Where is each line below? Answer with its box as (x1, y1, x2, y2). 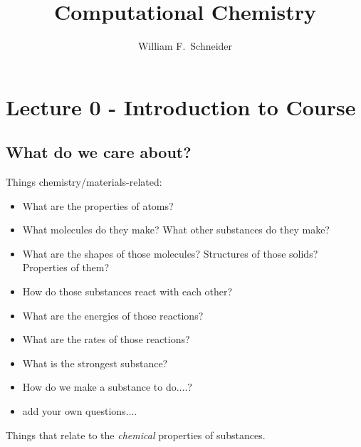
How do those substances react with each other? (22, 284, 233, 299)
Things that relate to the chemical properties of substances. (6, 427, 266, 442)
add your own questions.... (22, 404, 137, 419)
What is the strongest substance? (22, 355, 168, 370)
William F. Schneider (137, 38, 233, 53)
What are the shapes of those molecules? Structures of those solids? (22, 246, 318, 261)
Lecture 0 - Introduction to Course (6, 92, 356, 121)
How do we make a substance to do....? (22, 379, 192, 394)
